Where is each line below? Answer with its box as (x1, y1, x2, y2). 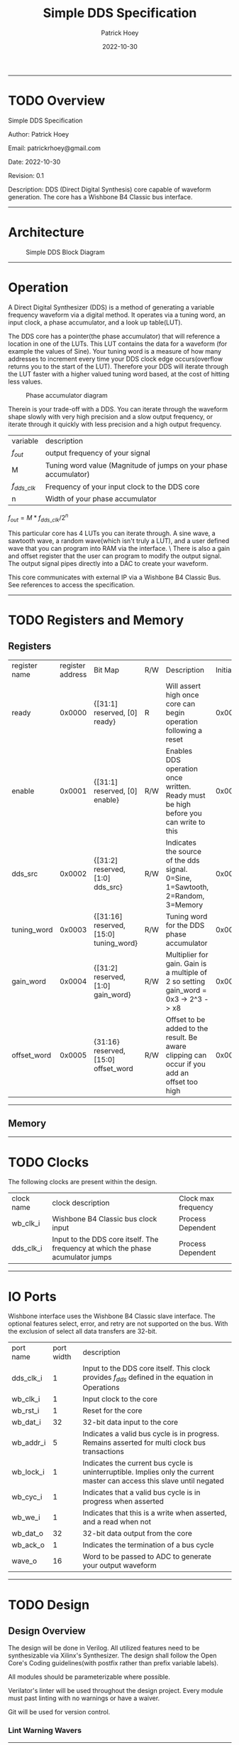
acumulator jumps (52, 1253, 112, 1262)
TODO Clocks (8, 1154, 89, 1170)
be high (165, 799, 191, 809)
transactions (82, 1447, 125, 1457)
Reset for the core (82, 1406, 143, 1415)
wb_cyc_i (11, 1492, 43, 1502)
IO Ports (8, 1288, 57, 1304)
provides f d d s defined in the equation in (82, 1372, 213, 1383)
